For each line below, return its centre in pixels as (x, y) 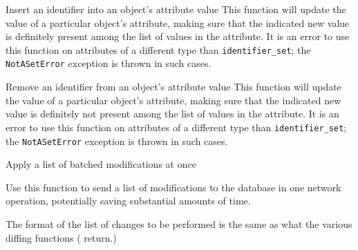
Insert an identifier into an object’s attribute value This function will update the (176, 9)
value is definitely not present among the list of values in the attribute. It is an (172, 114)
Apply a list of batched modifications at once (101, 164)
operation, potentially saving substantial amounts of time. (128, 201)
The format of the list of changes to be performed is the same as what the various (179, 223)
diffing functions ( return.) (61, 237)
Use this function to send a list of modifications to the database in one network (173, 187)
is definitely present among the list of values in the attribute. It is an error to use (178, 36)
